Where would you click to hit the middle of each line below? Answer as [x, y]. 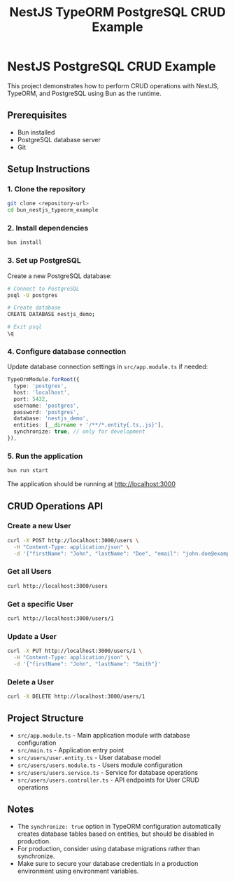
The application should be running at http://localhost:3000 [92, 484]
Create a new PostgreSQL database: [59, 276]
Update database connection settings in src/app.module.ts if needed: [108, 367]
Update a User [32, 636]
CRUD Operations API [55, 506]
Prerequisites [37, 115]
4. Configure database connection [67, 351]
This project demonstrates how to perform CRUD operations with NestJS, [113, 85]
